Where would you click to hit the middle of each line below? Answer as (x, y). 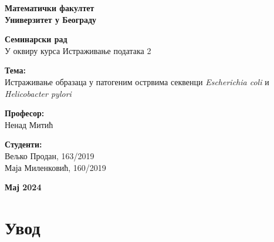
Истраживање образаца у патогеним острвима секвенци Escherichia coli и (137, 81)
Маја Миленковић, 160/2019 (55, 167)
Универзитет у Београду (51, 19)
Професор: (25, 113)
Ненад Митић (29, 124)
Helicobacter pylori (38, 93)
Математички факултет (50, 8)
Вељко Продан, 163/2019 (50, 155)
